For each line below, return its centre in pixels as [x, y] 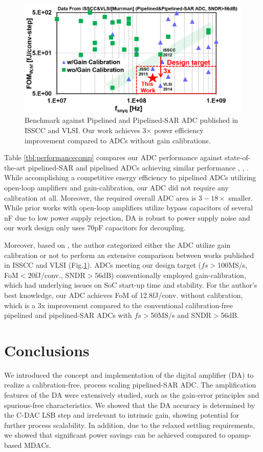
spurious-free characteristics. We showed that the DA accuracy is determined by [130, 405]
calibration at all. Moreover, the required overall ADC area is [100, 197]
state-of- [238, 157]
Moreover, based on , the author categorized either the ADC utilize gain [117, 244]
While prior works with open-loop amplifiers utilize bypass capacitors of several [129, 208]
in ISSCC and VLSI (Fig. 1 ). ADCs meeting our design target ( [103, 265]
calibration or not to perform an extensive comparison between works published [129, 255]
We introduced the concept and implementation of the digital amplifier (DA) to [129, 374]
